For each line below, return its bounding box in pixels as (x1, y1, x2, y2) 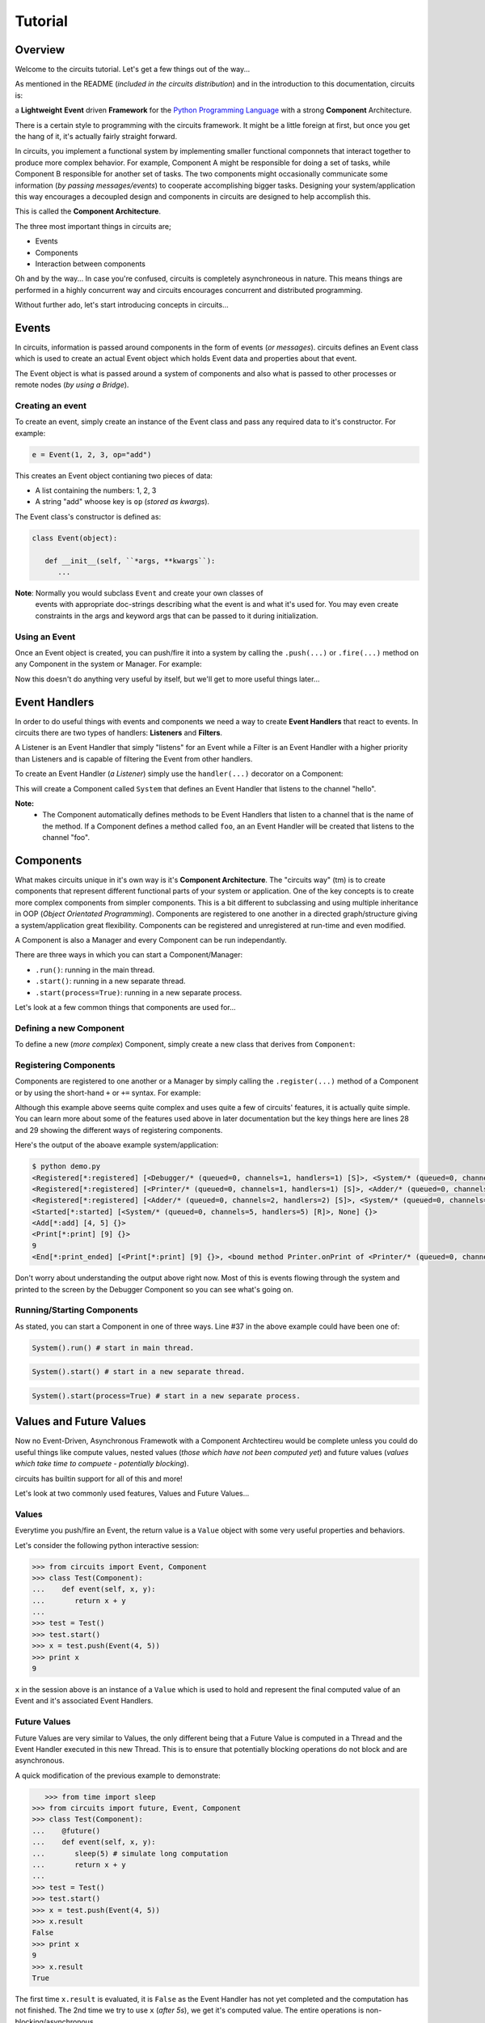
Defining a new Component (15, 1022, 125, 1033)
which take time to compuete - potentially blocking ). (15, 1459, 189, 1469)
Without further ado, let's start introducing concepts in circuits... (15, 300, 230, 310)
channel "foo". (42, 833, 91, 842)
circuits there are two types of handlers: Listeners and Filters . (15, 727, 222, 737)
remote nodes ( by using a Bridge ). (15, 380, 129, 390)
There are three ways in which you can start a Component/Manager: (15, 950, 243, 960)
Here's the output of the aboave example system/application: (15, 1140, 219, 1150)
